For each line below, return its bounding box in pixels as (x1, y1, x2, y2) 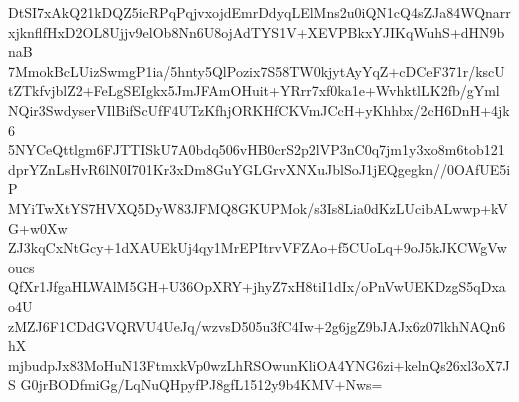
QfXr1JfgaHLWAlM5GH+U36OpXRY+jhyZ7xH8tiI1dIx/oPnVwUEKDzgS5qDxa (8, 276, 506, 297)
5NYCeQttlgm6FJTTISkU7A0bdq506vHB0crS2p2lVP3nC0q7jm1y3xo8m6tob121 (8, 139, 505, 160)
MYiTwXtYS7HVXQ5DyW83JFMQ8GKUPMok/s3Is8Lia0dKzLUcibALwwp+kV (8, 197, 508, 218)
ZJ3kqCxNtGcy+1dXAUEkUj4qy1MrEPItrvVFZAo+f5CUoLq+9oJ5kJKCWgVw (8, 237, 507, 258)
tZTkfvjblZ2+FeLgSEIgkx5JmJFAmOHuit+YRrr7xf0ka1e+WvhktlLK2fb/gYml (8, 80, 500, 101)
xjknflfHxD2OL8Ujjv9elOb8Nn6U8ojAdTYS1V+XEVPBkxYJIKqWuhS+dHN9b (8, 21, 505, 42)
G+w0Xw (8, 217, 68, 238)
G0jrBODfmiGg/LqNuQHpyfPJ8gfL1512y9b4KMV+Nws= (20, 374, 383, 395)
